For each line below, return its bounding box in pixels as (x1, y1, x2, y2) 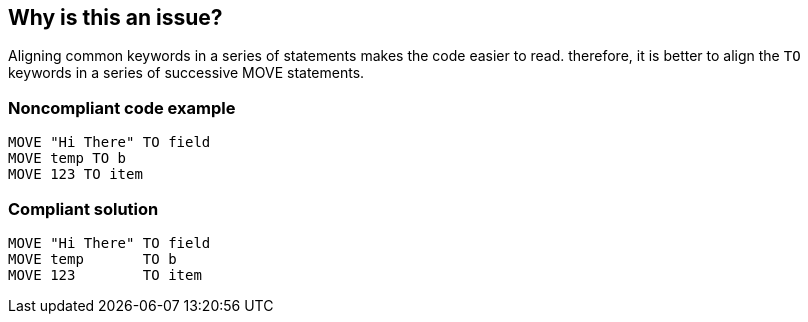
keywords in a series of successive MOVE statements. (8, 64, 365, 82)
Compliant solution (8, 198, 159, 219)
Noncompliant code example (8, 97, 236, 118)
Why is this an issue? (8, 5, 223, 30)
